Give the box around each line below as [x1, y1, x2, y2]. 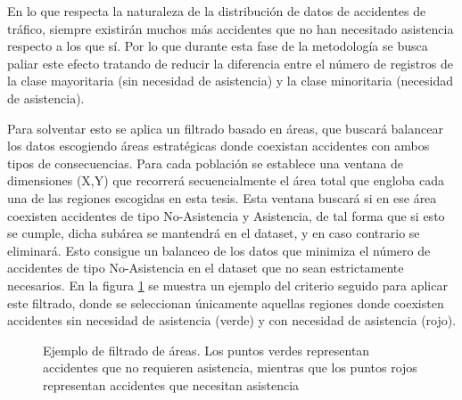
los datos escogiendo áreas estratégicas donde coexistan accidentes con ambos [7, 136, 430, 155]
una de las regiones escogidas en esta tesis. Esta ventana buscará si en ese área [7, 188, 437, 207]
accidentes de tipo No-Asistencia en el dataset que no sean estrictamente [7, 258, 404, 277]
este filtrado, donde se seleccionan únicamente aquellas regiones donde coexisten [7, 293, 444, 312]
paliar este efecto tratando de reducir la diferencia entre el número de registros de [7, 53, 453, 72]
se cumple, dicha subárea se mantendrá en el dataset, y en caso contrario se [7, 224, 420, 242]
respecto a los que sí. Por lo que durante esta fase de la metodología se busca [7, 37, 428, 55]
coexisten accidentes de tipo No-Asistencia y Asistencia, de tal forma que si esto [7, 206, 445, 224]
